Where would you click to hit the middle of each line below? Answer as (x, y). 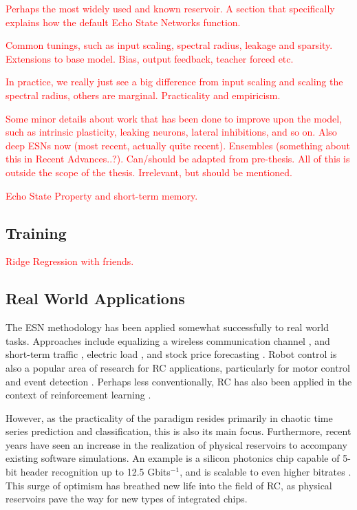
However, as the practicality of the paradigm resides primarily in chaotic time (169, 417)
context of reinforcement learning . (78, 395)
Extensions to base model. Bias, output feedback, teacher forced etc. (150, 58)
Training (36, 232)
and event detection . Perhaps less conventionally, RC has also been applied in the (179, 381)
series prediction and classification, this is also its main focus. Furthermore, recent (178, 431)
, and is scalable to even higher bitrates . (266, 472)
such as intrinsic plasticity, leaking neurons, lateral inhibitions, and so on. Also (171, 132)
